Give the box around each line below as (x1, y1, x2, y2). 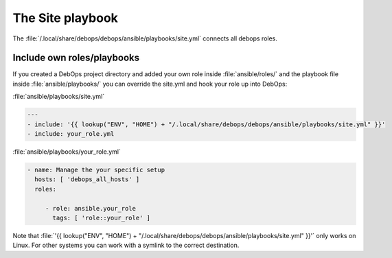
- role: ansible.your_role (45, 204, 137, 212)
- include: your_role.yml (27, 130, 115, 137)
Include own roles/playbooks (12, 52, 140, 64)
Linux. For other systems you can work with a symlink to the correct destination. (12, 241, 240, 250)
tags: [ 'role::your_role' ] (52, 213, 151, 222)
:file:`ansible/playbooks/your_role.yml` (12, 148, 122, 156)
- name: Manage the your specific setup (27, 165, 165, 174)
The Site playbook (12, 10, 118, 25)
